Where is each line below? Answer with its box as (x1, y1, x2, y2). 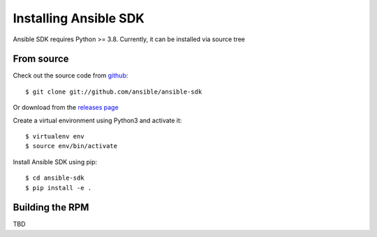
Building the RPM (13, 201, 89, 213)
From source (13, 53, 69, 65)
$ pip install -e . (25, 184, 92, 192)
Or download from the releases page (13, 103, 119, 112)
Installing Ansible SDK (13, 10, 145, 26)
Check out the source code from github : (13, 71, 128, 80)
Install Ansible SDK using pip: (13, 157, 98, 166)
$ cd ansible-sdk (25, 174, 84, 182)
